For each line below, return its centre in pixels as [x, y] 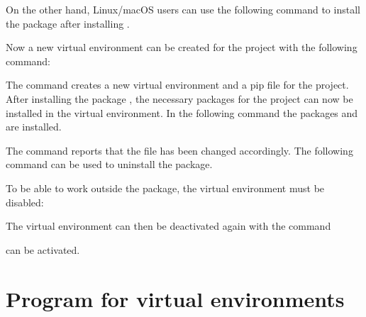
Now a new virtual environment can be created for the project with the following [182, 47]
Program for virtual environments [175, 298]
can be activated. [43, 249]
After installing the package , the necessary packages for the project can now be [179, 98]
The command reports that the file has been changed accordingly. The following [179, 150]
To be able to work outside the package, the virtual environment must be [165, 188]
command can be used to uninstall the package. [109, 164]
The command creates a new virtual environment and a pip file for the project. [177, 85]
